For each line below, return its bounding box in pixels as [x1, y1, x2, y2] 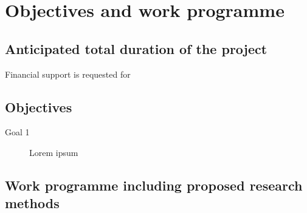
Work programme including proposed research [5, 175, 303, 194]
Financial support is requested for [5, 67, 131, 80]
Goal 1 [5, 126, 30, 138]
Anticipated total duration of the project [5, 39, 267, 58]
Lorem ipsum [29, 146, 78, 158]
